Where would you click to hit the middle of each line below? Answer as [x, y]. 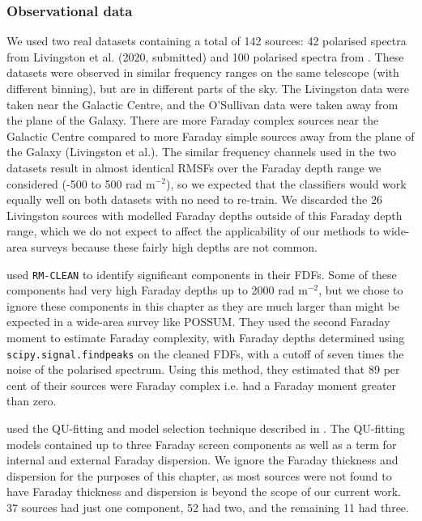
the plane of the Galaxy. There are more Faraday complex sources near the [193, 120]
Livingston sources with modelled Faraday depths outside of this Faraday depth [205, 215]
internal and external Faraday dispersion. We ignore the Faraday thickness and [202, 460]
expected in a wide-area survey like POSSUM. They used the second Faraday [198, 322]
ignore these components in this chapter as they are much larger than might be [203, 305]
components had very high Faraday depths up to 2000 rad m [157, 290]
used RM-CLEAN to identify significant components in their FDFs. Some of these [202, 274]
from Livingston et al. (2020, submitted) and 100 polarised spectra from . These [205, 56]
